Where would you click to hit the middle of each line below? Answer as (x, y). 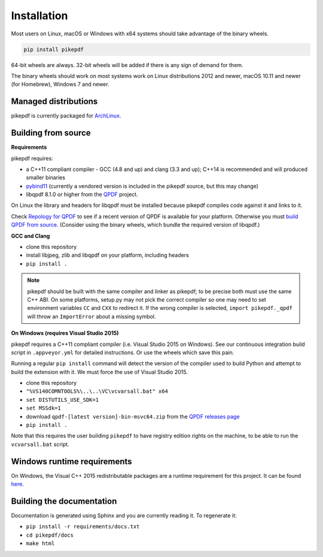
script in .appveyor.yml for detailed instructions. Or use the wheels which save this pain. (123, 352)
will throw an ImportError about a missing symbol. (92, 316)
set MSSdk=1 (43, 408)
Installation (39, 16)
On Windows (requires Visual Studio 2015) (65, 333)
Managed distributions (54, 102)
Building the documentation (64, 501)
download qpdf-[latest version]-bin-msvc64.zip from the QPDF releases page (133, 416)
